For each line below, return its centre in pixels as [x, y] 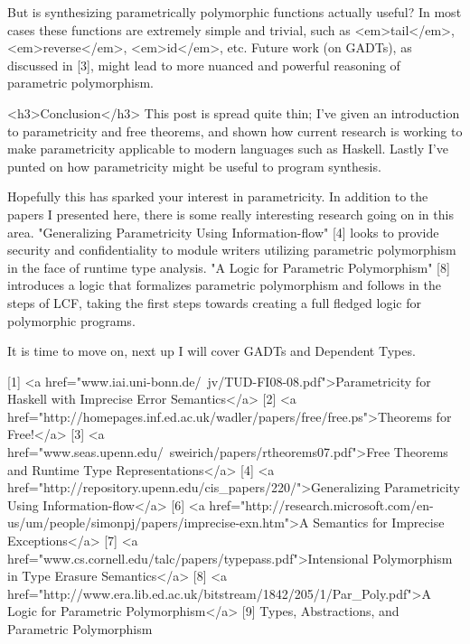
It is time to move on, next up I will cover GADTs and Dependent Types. [211, 351]
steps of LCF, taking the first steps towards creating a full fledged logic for [214, 302]
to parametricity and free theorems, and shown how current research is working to [235, 131]
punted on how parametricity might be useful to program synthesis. [194, 166]
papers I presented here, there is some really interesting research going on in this [230, 214]
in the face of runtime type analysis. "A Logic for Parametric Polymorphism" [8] [229, 267]
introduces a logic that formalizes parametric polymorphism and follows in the [225, 285]
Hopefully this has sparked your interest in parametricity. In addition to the [218, 196]
